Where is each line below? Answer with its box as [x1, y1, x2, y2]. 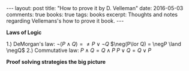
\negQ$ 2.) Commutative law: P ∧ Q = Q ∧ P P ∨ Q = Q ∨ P [6, 47, 152, 54]
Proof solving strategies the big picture [6, 58, 106, 65]
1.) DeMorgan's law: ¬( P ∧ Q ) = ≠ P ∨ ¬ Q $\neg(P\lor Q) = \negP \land [6, 41, 181, 47]
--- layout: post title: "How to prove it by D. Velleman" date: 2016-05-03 [6, 5, 184, 11]
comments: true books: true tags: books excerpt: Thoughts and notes [6, 11, 178, 18]
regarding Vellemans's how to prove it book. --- [6, 17, 124, 24]
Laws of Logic [6, 29, 42, 36]
